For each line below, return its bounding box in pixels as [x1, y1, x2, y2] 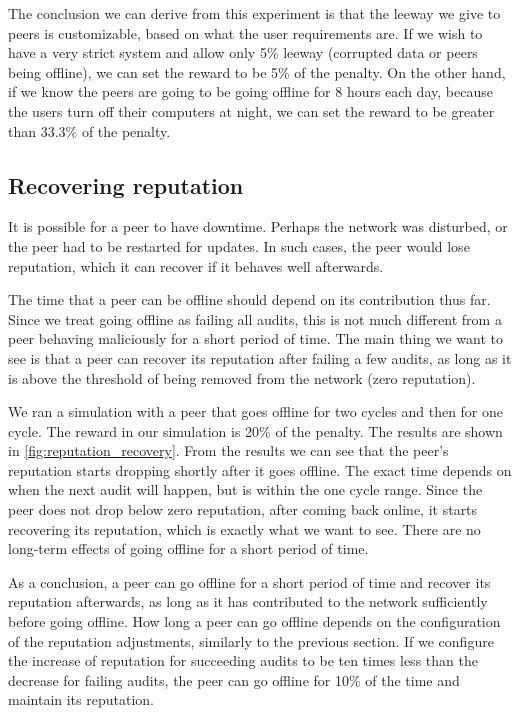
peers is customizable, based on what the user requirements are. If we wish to [8, 22, 483, 43]
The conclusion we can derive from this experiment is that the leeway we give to [8, 3, 501, 23]
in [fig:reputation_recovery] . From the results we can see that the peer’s [8, 440, 449, 461]
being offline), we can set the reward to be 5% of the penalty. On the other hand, [8, 61, 506, 82]
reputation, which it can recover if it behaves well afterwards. [8, 255, 384, 276]
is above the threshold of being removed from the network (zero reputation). [8, 367, 476, 388]
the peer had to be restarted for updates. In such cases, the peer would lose [8, 235, 470, 256]
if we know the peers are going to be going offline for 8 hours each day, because [8, 81, 493, 102]
